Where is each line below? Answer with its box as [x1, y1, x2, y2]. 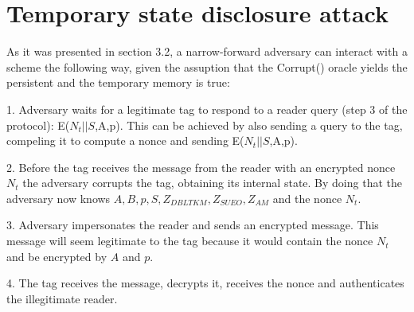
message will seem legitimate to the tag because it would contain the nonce [6, 232, 373, 249]
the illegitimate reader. [6, 290, 118, 306]
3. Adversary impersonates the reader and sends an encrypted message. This [6, 216, 379, 233]
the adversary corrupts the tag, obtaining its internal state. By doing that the [22, 174, 402, 191]
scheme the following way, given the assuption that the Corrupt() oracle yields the [6, 58, 408, 75]
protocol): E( [6, 116, 70, 133]
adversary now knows [6, 189, 111, 206]
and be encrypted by [6, 248, 107, 264]
